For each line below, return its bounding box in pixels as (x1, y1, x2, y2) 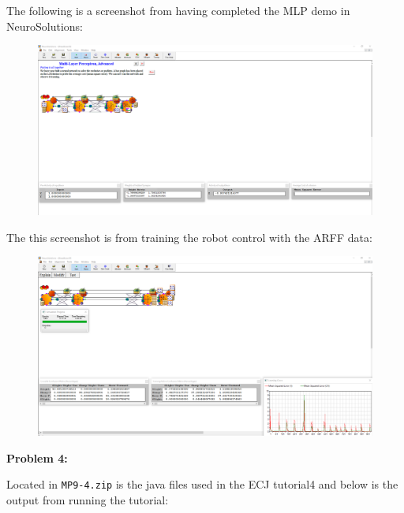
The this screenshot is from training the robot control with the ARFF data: (6, 229, 372, 245)
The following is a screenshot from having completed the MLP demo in (6, 2, 350, 18)
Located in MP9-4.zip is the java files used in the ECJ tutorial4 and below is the (6, 476, 398, 493)
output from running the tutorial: (6, 492, 169, 508)
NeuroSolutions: (6, 17, 83, 34)
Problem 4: (6, 449, 68, 466)
